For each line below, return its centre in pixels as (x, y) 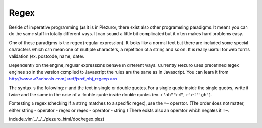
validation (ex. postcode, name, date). (47, 56)
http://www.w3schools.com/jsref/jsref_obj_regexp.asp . (64, 79)
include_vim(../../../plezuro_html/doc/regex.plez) (57, 119)
